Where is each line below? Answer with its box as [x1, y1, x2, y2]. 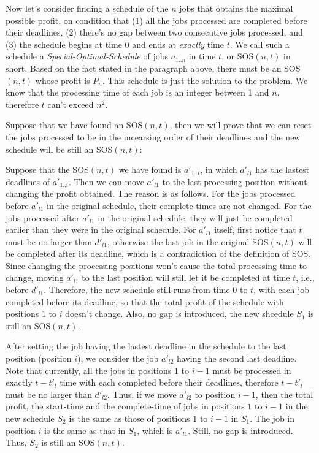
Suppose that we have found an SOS [6, 118, 143, 131]
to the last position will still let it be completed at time [82, 271, 290, 284]
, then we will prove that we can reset [169, 118, 312, 131]
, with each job [253, 283, 310, 296]
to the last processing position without [162, 175, 307, 188]
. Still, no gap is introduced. [188, 424, 293, 436]
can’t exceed [47, 97, 94, 110]
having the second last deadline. [177, 352, 297, 365]
